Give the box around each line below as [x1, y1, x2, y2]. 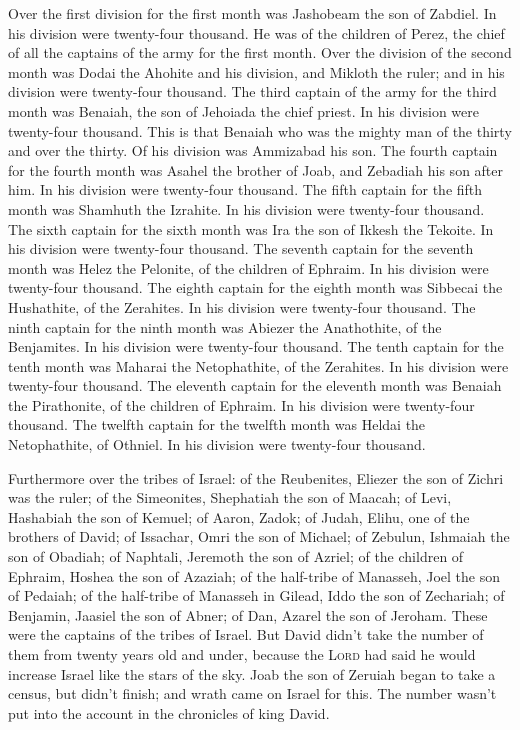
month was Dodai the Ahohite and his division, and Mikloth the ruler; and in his [8, 61, 505, 82]
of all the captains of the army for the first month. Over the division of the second [8, 42, 512, 63]
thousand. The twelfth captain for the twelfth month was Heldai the [8, 414, 426, 435]
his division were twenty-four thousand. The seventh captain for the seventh [8, 238, 474, 259]
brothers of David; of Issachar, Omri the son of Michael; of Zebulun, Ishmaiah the [8, 526, 510, 547]
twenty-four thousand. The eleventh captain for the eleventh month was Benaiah [8, 375, 502, 396]
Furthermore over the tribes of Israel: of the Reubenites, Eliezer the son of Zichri [8, 467, 504, 488]
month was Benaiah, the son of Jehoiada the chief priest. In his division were [8, 100, 480, 121]
